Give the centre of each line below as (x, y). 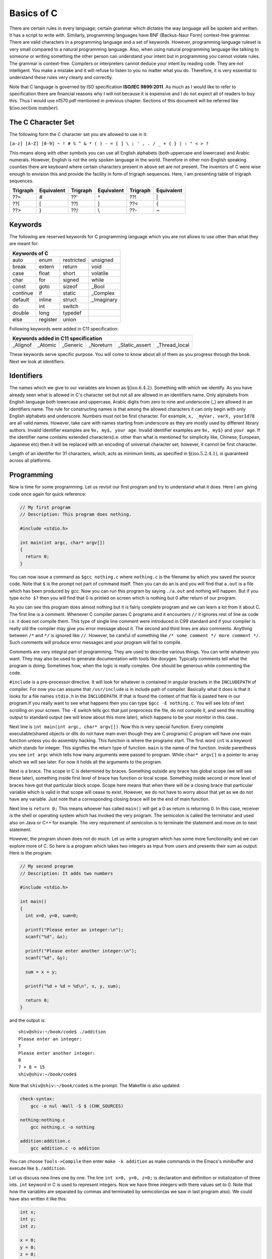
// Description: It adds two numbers (66, 873)
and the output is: (28, 1020)
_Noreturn (100, 345)
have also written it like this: (38, 1199)
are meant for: (24, 244)
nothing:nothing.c (43, 1120)
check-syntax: (37, 1099)
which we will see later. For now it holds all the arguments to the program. (86, 762)
